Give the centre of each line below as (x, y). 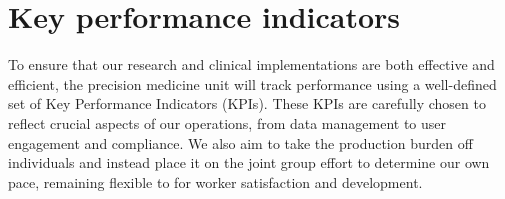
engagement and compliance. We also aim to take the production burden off (240, 142)
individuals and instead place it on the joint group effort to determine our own (249, 162)
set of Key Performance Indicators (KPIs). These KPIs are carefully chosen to (247, 103)
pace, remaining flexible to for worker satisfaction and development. (215, 181)
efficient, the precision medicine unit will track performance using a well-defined (252, 83)
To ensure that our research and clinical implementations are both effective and (251, 64)
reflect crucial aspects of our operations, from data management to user (227, 122)
